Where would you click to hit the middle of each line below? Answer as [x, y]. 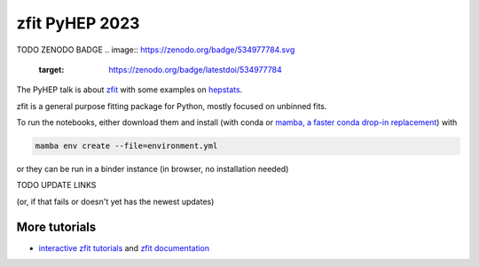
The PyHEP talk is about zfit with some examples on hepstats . [130, 90]
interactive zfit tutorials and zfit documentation [124, 247]
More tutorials [56, 227]
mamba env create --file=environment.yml [126, 146]
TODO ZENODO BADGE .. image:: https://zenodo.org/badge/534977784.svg [156, 50]
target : [51, 69]
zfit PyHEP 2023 [78, 23]
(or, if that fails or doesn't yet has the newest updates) [115, 201]
